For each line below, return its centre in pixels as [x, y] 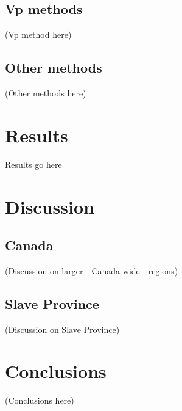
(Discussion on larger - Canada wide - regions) [92, 270]
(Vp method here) [38, 35]
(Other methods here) [46, 93]
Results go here [33, 164]
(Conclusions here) [40, 400]
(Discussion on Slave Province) [62, 329]
